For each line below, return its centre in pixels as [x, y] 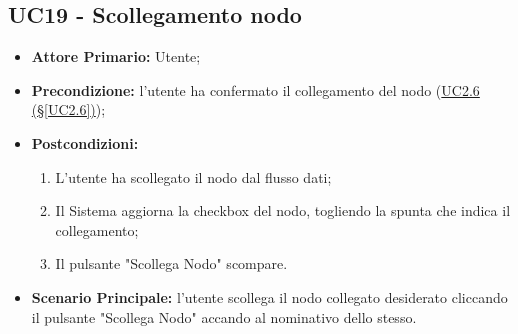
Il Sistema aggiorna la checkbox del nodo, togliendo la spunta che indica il [283, 210]
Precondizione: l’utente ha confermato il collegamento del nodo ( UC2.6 [255, 89]
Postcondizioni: [85, 142]
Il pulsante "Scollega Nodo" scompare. [171, 263]
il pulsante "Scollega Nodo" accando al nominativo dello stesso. [224, 316]
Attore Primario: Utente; [116, 56]
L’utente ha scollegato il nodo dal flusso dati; [193, 176]
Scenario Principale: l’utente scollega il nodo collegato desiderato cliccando [269, 296]
